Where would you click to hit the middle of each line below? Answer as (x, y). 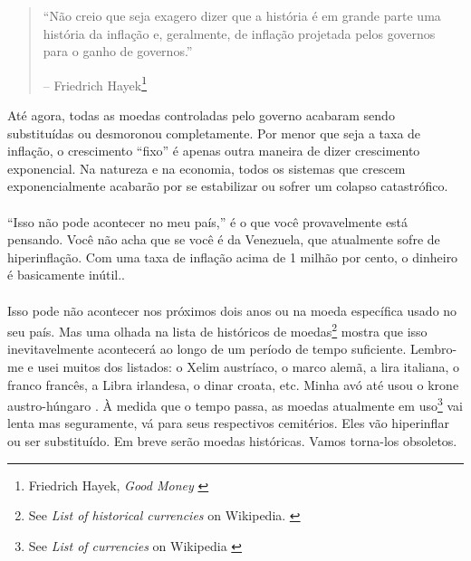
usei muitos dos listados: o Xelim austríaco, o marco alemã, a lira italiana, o (249, 366)
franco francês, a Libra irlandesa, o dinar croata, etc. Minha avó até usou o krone (233, 384)
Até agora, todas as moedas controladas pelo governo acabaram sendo (201, 115)
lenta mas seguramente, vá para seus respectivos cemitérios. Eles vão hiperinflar (228, 423)
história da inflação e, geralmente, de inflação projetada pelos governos (239, 33)
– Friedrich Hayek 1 (95, 83)
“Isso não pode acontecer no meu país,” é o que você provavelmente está (208, 221)
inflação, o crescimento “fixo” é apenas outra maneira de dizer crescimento (214, 151)
